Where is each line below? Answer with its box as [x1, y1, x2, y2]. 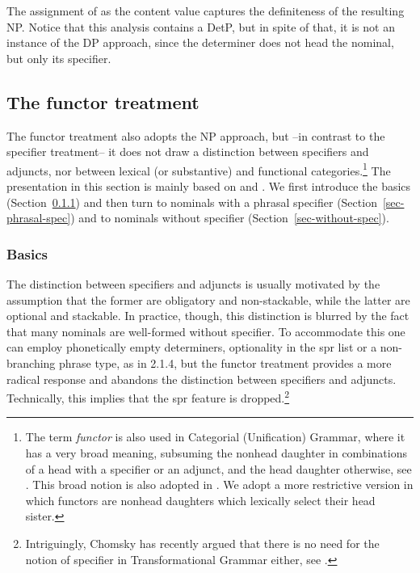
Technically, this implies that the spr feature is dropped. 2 [6, 387, 290, 406]
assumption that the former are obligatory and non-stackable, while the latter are [6, 291, 410, 308]
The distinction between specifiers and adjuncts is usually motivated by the [6, 276, 380, 293]
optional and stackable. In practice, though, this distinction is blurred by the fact [6, 307, 409, 324]
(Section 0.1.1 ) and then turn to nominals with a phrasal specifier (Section [6, 193, 377, 210]
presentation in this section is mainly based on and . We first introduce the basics [6, 178, 411, 195]
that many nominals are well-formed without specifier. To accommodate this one [6, 322, 405, 339]
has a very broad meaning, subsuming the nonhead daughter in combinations [25, 444, 407, 461]
